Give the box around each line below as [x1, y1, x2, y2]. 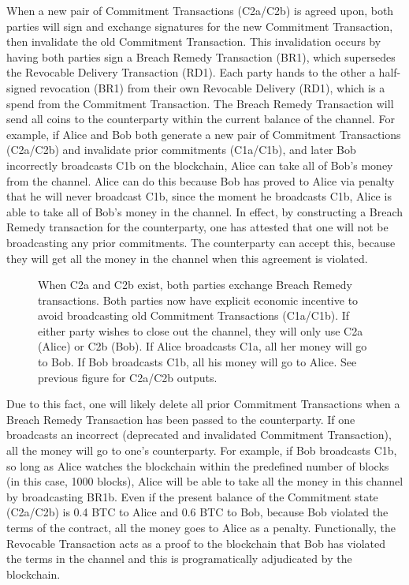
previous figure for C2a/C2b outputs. [38, 369, 218, 385]
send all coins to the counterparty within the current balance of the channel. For [6, 111, 395, 127]
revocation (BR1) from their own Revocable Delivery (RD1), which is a [39, 79, 385, 96]
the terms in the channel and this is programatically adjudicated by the [6, 550, 352, 567]
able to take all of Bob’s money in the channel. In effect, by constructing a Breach [6, 203, 403, 219]
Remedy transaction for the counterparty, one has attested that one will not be [6, 219, 389, 235]
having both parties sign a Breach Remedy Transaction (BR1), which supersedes [6, 48, 396, 65]
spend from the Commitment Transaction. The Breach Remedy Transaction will [6, 95, 394, 111]
